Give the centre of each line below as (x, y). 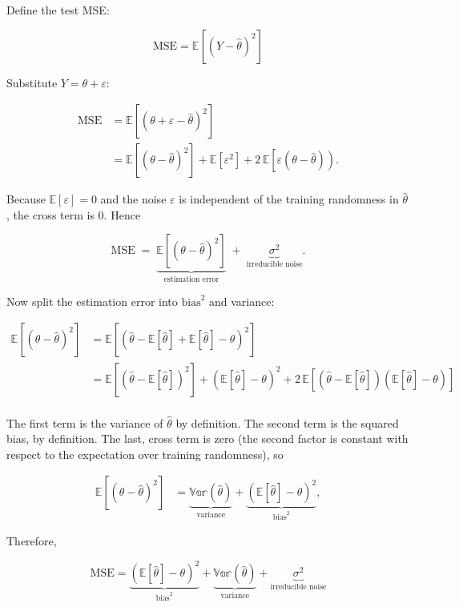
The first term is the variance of (85, 422)
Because (26, 199)
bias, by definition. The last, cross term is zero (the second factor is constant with (207, 438)
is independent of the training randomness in (289, 199)
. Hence (122, 214)
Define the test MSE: (58, 10)
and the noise (133, 199)
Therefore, (32, 541)
